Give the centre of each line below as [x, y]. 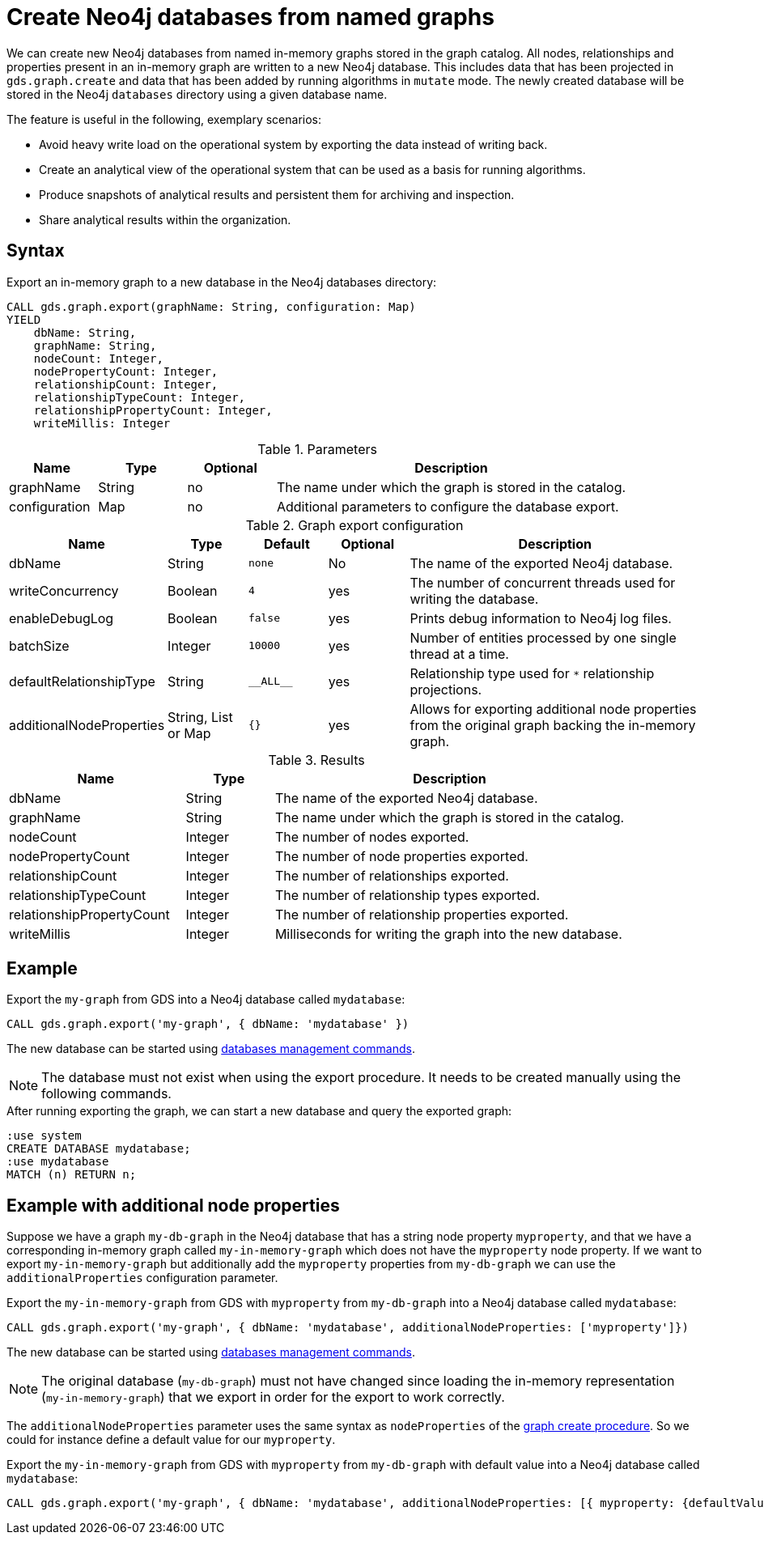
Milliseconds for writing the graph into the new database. [448, 934]
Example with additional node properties [173, 1205]
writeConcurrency [64, 590]
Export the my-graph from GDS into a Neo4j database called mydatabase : [206, 1000]
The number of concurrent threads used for [543, 582]
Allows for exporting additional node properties [553, 709]
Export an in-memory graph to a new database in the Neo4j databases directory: [222, 282]
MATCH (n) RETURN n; [72, 1175]
